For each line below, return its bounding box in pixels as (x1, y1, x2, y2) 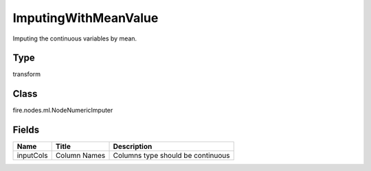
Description (113, 141, 153, 151)
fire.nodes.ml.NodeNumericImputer (12, 106, 113, 115)
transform (12, 70, 41, 78)
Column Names (55, 151, 106, 161)
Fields (12, 124, 40, 136)
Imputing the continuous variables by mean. (12, 34, 137, 43)
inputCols (16, 151, 48, 161)
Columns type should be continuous (113, 151, 230, 161)
